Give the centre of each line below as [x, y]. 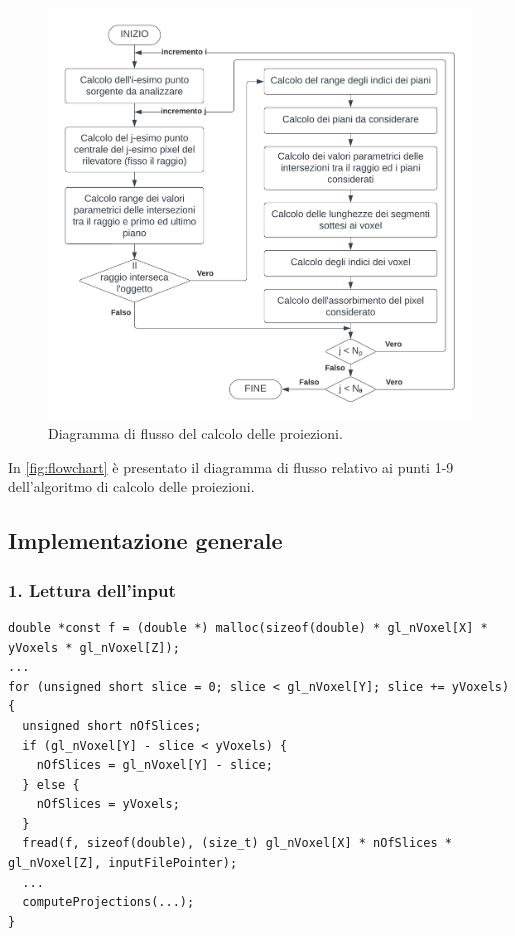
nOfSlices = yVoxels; [108, 804]
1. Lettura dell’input [92, 589]
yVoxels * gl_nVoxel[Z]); [94, 647]
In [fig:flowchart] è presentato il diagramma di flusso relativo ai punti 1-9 [231, 466]
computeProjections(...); [108, 902]
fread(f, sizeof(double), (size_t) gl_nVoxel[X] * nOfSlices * [237, 843]
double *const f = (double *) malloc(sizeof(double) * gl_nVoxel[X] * [248, 627]
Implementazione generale [145, 540]
